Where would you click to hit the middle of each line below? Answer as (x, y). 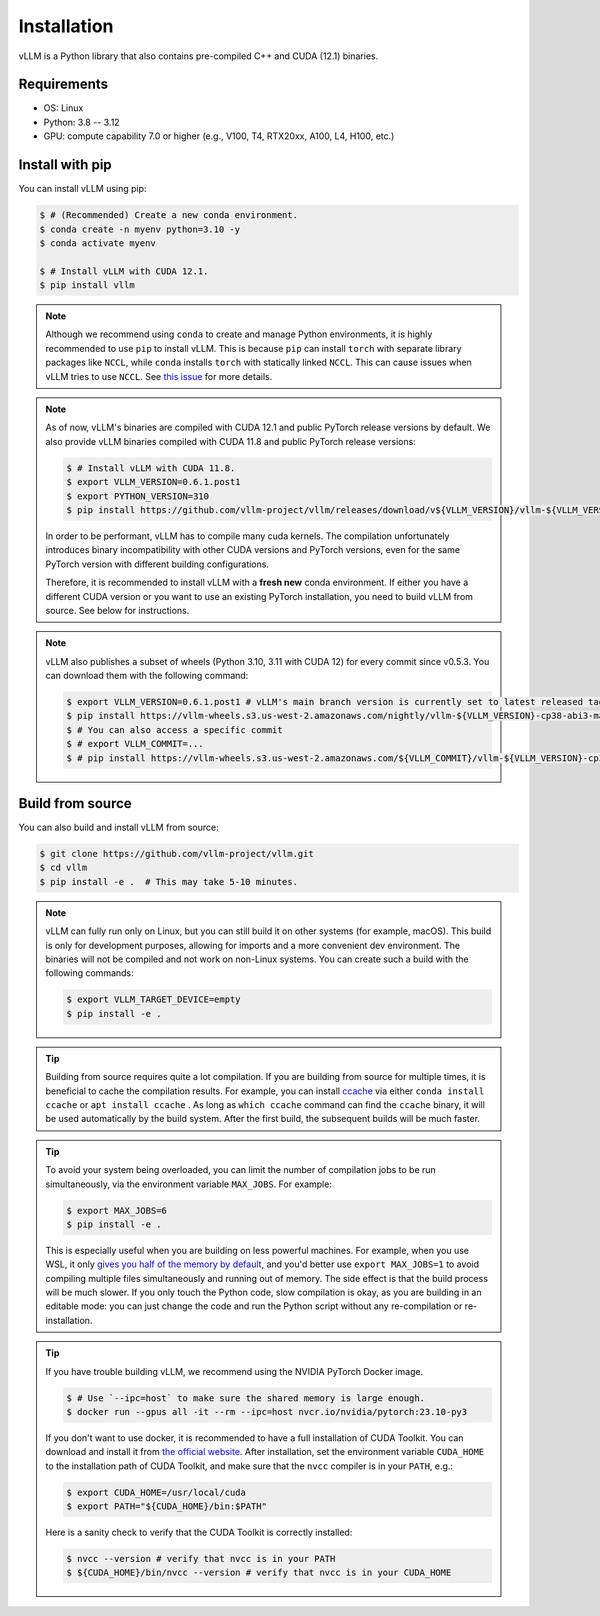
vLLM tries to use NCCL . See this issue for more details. (159, 376)
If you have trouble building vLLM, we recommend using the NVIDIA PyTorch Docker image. (234, 1371)
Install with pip (65, 165)
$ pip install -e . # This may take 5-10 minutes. (169, 881)
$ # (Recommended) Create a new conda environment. (169, 215)
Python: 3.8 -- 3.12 (81, 122)
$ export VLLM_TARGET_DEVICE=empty (153, 999)
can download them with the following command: (147, 676)
